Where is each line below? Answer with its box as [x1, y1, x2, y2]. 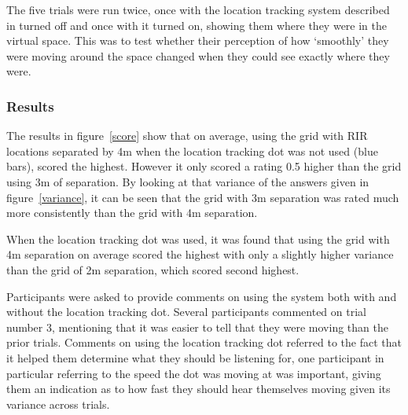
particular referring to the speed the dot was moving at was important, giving [6, 365, 381, 381]
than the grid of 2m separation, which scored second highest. [6, 261, 300, 277]
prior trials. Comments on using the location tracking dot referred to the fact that [6, 334, 402, 351]
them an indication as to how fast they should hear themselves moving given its [6, 380, 391, 397]
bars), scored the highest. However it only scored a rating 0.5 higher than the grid [6, 158, 402, 174]
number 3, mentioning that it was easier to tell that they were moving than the [6, 318, 388, 335]
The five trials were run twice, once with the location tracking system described [6, 2, 390, 17]
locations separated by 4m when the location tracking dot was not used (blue [6, 142, 378, 159]
